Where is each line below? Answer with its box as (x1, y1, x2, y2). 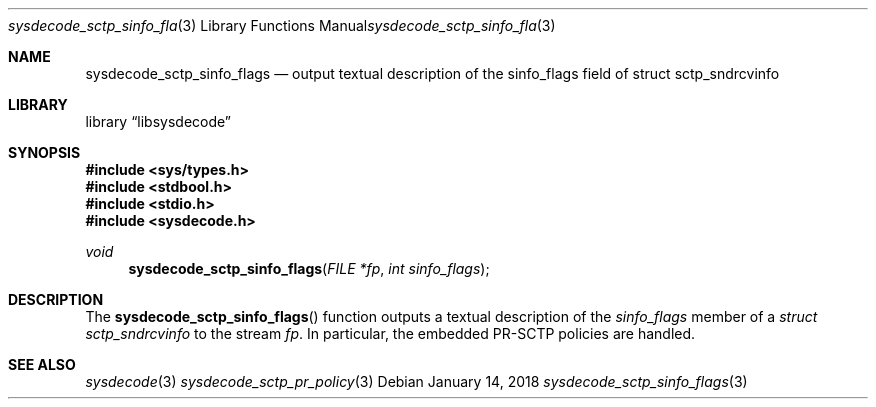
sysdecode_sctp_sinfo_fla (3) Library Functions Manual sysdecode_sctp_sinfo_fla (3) (8, 17, 556, 34)
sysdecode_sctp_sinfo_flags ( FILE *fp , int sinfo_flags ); (128, 260, 490, 277)
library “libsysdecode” (85, 113, 232, 130)
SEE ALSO (8, 356, 76, 373)
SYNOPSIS (8, 144, 81, 161)
